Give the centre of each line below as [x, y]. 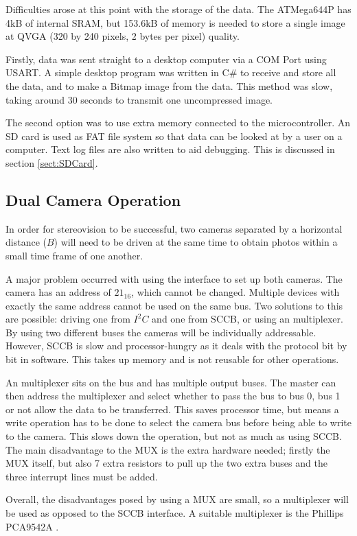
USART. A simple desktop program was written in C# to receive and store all [171, 72]
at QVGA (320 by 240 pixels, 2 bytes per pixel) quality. [123, 36]
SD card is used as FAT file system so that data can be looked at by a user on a [174, 136]
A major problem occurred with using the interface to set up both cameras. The [174, 278]
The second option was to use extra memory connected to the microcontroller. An [178, 123]
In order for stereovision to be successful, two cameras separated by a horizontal [174, 228]
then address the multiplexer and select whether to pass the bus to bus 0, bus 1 [173, 396]
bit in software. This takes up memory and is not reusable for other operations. [172, 359]
